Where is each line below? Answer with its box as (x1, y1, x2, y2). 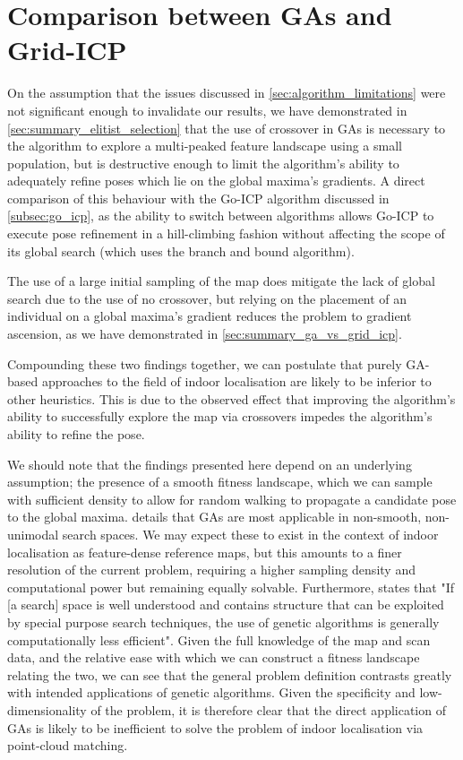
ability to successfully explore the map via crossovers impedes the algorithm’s (7, 407, 433, 426)
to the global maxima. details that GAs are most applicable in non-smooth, (7, 507, 422, 526)
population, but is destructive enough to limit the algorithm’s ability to (7, 153, 399, 172)
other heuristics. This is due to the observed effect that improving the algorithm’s (7, 389, 456, 408)
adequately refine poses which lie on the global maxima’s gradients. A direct (7, 171, 425, 190)
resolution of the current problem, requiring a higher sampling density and (7, 560, 416, 579)
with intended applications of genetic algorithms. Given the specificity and (7, 683, 416, 702)
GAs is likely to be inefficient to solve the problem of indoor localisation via (7, 718, 424, 737)
